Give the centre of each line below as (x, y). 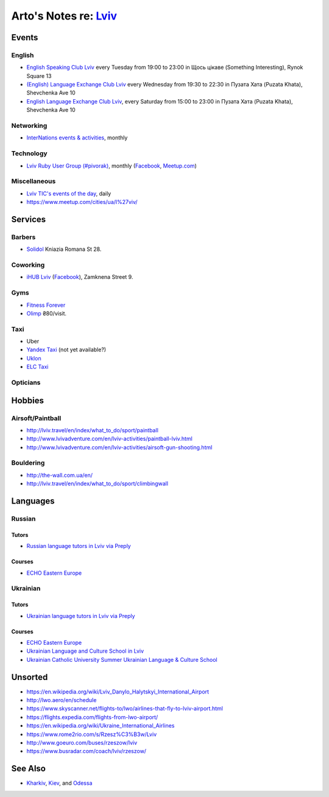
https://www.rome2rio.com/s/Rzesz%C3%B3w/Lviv (92, 734)
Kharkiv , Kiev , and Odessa (59, 783)
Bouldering (28, 463)
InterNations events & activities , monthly (77, 138)
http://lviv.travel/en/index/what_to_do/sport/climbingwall (97, 483)
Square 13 (39, 75)
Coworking (28, 265)
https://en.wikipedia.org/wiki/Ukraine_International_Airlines (101, 726)
